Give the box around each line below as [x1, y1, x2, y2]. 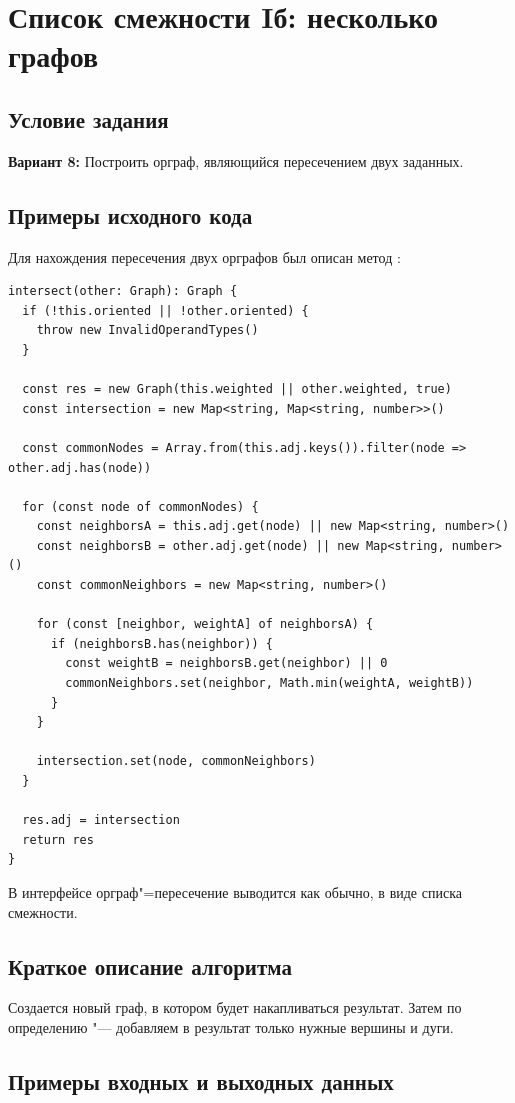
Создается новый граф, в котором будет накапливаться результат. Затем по [8, 997, 462, 1018]
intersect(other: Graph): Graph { [8, 284, 238, 299]
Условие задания [8, 103, 169, 134]
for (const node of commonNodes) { [22, 499, 259, 514]
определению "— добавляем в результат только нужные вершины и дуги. [8, 1016, 454, 1037]
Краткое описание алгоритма [8, 950, 292, 981]
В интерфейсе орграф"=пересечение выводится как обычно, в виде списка [8, 881, 462, 902]
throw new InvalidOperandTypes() [36, 323, 259, 338]
